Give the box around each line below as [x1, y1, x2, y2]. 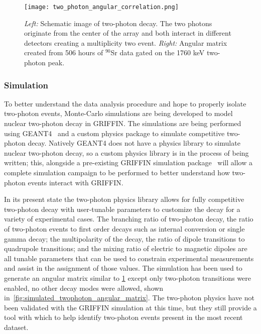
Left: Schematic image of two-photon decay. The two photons [24, 18, 212, 28]
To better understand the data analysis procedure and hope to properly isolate [4, 98, 246, 108]
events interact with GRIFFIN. [28, 177, 123, 187]
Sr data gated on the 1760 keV [110, 47, 205, 58]
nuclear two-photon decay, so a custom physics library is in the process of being [4, 147, 249, 158]
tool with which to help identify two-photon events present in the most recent [4, 312, 243, 322]
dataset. [4, 321, 29, 332]
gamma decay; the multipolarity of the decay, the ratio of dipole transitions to [4, 233, 245, 244]
